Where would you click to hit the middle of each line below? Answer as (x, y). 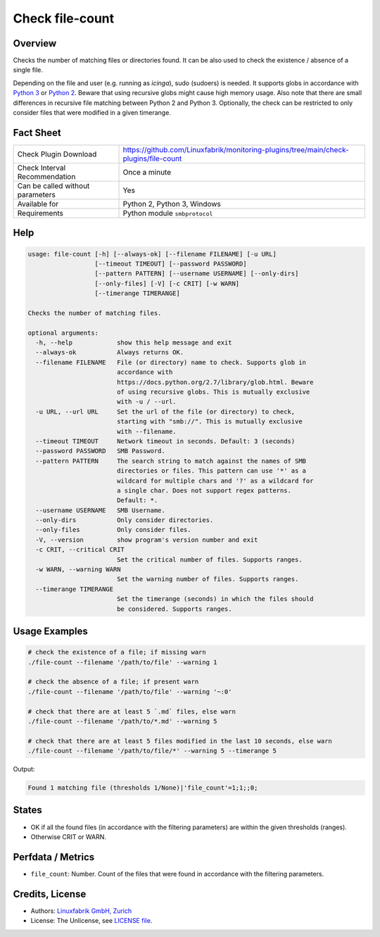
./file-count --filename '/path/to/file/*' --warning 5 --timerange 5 (152, 751)
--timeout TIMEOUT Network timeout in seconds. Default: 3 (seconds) (165, 441)
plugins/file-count (152, 159)
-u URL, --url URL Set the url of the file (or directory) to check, (165, 411)
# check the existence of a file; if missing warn (117, 652)
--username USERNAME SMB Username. (100, 510)
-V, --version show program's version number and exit (147, 540)
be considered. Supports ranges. (174, 609)
